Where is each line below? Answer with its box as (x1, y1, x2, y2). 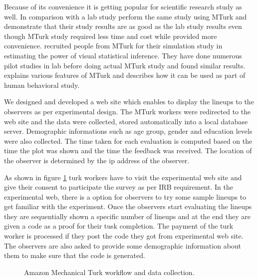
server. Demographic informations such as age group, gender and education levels (4, 126, 253, 136)
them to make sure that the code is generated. (4, 250, 145, 261)
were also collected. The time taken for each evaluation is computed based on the (4, 135, 253, 146)
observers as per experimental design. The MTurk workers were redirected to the (4, 106, 251, 116)
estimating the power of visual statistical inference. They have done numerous (4, 50, 242, 60)
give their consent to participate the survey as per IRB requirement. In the (4, 182, 233, 192)
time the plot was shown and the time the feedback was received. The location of (4, 145, 252, 156)
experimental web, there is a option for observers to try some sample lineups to (4, 191, 247, 202)
